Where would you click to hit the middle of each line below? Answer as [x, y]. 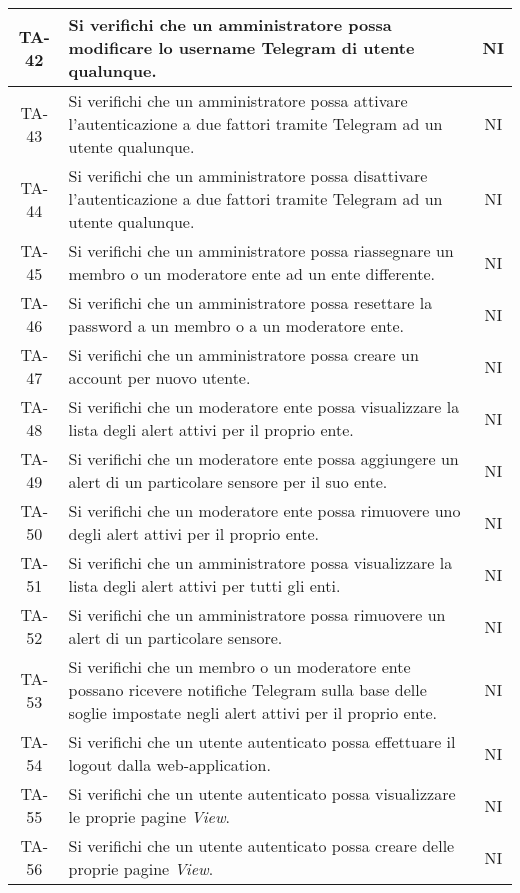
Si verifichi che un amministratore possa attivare [238, 100]
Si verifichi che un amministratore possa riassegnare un [261, 250]
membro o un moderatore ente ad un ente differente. [251, 273]
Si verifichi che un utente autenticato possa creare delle [261, 845]
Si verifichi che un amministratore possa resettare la [250, 302]
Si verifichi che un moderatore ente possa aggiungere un [263, 458]
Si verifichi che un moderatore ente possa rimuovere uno [264, 510]
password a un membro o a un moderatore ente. [236, 325]
